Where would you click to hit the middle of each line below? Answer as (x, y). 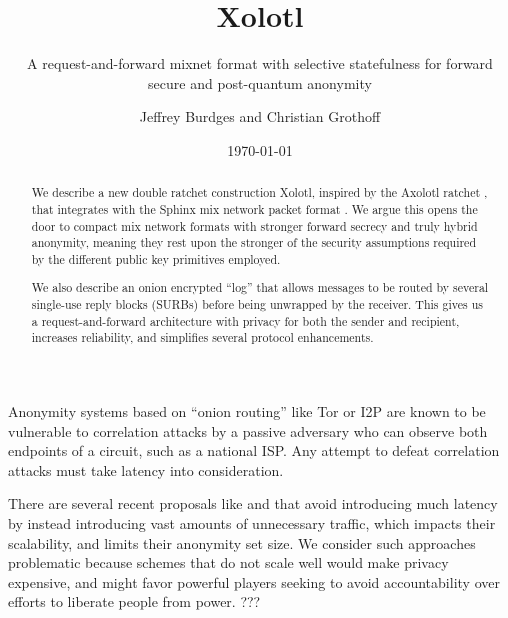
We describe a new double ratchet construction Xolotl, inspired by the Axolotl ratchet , (259, 192)
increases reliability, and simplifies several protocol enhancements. (202, 337)
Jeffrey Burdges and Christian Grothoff (260, 116)
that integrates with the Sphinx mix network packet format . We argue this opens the (254, 208)
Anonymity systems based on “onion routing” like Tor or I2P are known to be (247, 411)
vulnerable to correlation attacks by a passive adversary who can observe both (248, 430)
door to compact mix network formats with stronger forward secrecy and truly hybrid (254, 225)
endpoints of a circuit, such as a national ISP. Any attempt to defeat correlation (254, 450)
